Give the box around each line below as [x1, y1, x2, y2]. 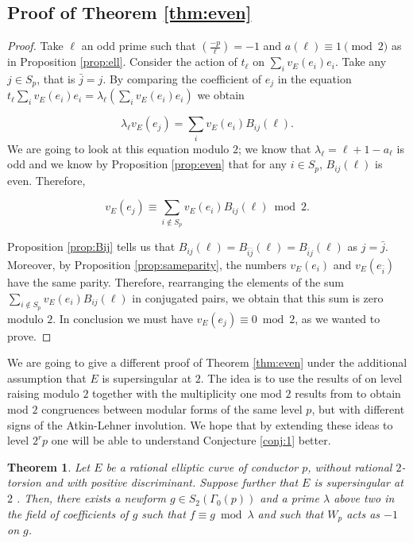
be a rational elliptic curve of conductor [106, 458, 299, 475]
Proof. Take [7, 37, 64, 54]
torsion [7, 474, 41, 491]
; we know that [238, 140, 311, 156]
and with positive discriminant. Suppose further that [44, 474, 299, 491]
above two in [334, 490, 395, 506]
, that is [37, 71, 75, 87]
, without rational [307, 458, 392, 475]
